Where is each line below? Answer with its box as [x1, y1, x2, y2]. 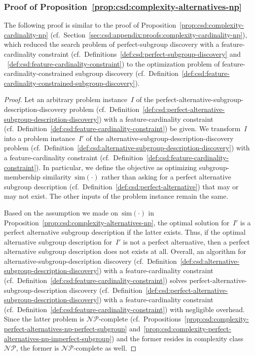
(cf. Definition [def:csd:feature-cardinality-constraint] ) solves [4, 275, 187, 285]
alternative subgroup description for [4, 236, 112, 247]
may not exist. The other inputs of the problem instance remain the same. [4, 191, 228, 201]
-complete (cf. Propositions [99, 314, 182, 324]
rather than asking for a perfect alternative [101, 172, 231, 182]
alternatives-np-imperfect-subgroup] [4, 333, 112, 343]
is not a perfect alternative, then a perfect [123, 236, 250, 247]
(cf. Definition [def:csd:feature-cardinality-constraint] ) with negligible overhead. [4, 304, 245, 314]
